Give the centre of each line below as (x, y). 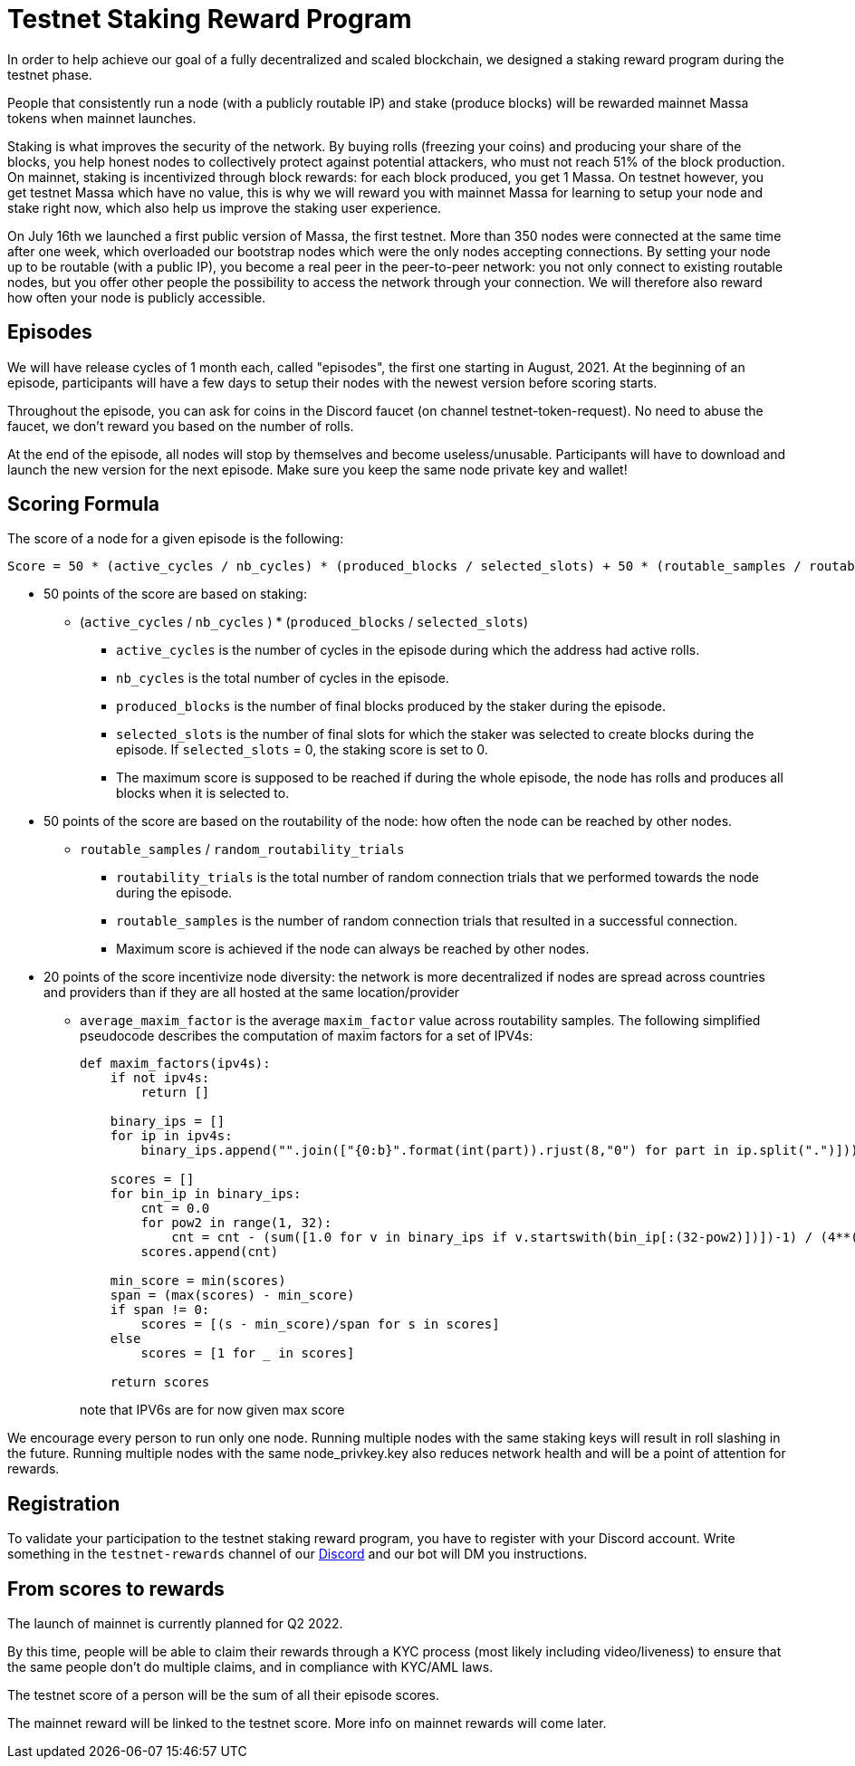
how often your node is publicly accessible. (137, 297)
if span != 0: (160, 1310)
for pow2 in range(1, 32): (236, 1223)
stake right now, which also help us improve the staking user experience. (225, 207)
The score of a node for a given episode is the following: (176, 539)
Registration (64, 1503)
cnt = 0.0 (175, 1209)
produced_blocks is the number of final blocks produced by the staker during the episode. (391, 706)
